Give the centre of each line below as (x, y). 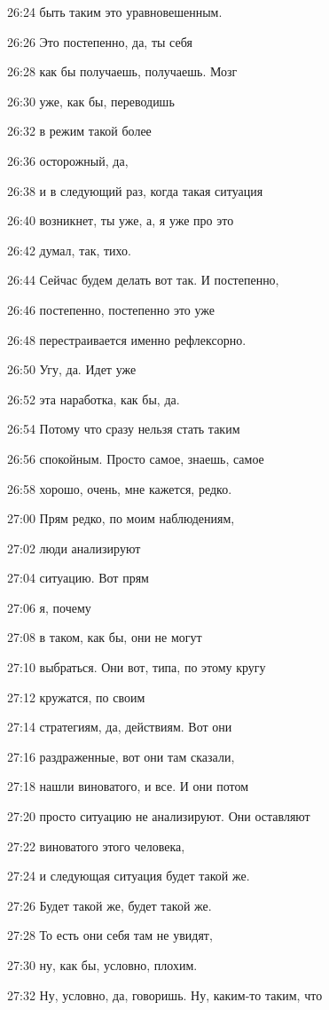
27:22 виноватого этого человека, (96, 846)
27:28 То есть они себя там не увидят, (110, 935)
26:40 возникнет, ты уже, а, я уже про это (121, 220)
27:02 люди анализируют (74, 548)
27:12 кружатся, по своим (76, 697)
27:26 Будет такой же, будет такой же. (110, 905)
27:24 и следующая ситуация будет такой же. (129, 876)
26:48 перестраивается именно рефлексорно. (127, 339)
